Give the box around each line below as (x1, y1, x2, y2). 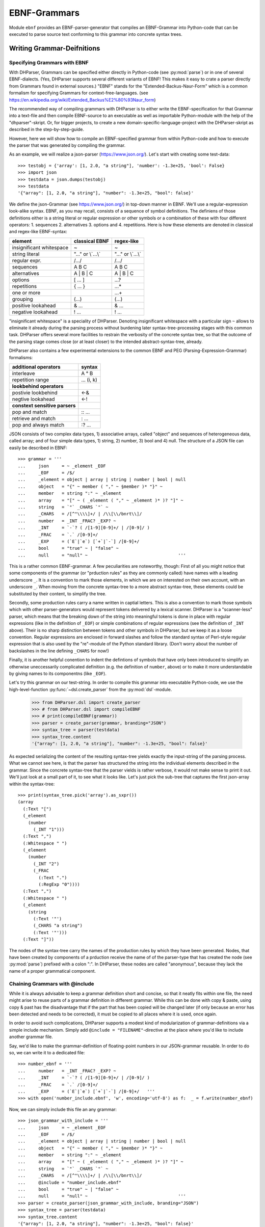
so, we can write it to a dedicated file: (9, 1050, 85, 1055)
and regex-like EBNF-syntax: (9, 229, 67, 235)
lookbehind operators (12, 383, 64, 390)
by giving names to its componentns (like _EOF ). (9, 670, 106, 676)
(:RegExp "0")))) (38, 881, 80, 887)
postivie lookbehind (12, 389, 57, 396)
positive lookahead (12, 302, 56, 309)
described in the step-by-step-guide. (9, 127, 84, 133)
